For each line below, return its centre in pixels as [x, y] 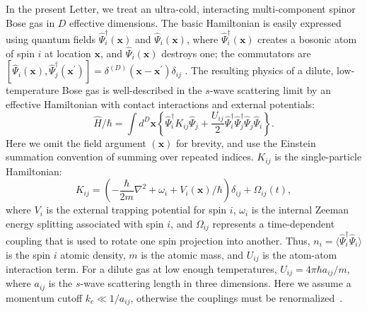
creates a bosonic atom [307, 39]
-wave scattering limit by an [270, 90]
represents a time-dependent [274, 223]
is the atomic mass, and [192, 254]
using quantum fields [51, 39]
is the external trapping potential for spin [136, 210]
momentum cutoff [44, 297]
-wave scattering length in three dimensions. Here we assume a [216, 283]
